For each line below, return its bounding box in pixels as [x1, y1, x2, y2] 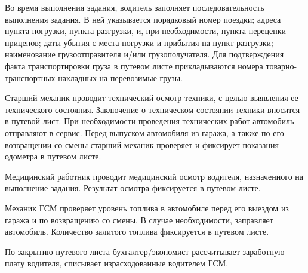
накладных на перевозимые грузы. [58, 71, 183, 84]
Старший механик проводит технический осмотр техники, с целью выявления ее [5, 91, 298, 104]
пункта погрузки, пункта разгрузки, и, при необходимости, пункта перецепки [5, 24, 287, 37]
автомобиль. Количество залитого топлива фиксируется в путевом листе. [5, 225, 269, 238]
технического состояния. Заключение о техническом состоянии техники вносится [5, 103, 300, 115]
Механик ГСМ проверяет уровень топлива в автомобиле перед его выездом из [5, 201, 289, 214]
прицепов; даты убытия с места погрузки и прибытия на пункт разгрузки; [5, 36, 273, 48]
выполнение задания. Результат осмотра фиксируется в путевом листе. [5, 182, 261, 194]
